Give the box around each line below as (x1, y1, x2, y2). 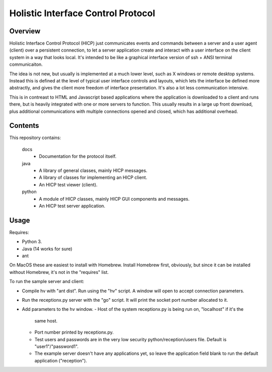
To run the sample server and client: (9, 278, 85, 285)
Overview (9, 27, 41, 35)
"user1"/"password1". (34, 343, 79, 349)
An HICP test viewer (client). (39, 181, 98, 188)
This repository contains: (9, 134, 61, 141)
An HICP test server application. (39, 203, 106, 209)
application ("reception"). (34, 357, 88, 363)
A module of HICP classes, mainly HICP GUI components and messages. (39, 196, 190, 202)
